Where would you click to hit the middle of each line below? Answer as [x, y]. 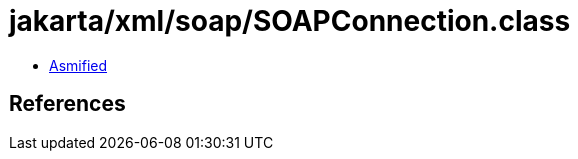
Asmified [78, 65]
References [67, 104]
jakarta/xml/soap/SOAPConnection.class [290, 21]
